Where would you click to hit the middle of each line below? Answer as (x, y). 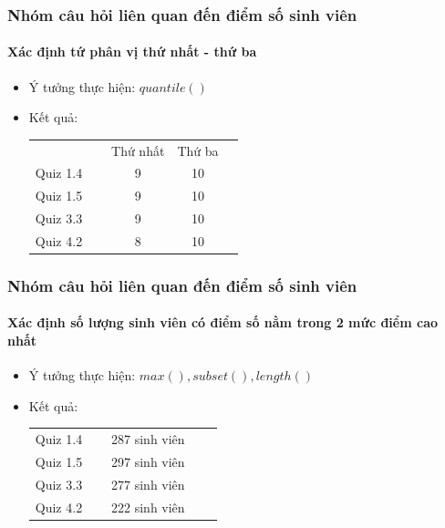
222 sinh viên (148, 507)
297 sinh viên (148, 462)
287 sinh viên (148, 439)
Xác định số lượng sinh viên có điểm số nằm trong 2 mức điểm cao (223, 322)
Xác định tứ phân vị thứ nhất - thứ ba (132, 52)
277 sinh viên (148, 484)
